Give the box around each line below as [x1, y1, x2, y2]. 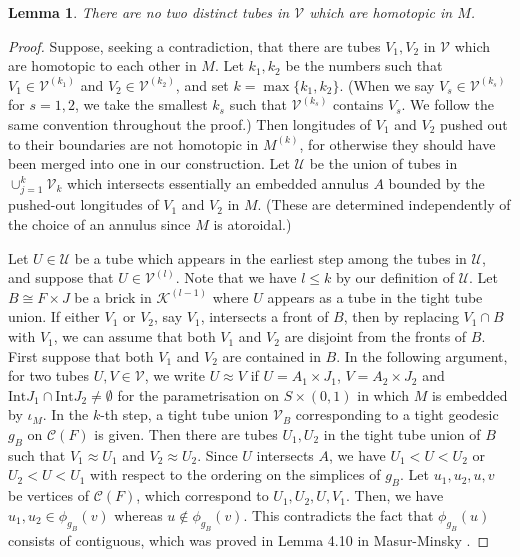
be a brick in [74, 286, 152, 307]
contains [333, 94, 384, 115]
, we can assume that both [53, 326, 216, 347]
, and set [175, 74, 229, 95]
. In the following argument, [336, 345, 508, 366]
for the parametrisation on [117, 384, 280, 405]
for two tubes [8, 365, 90, 386]
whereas [114, 504, 163, 525]
